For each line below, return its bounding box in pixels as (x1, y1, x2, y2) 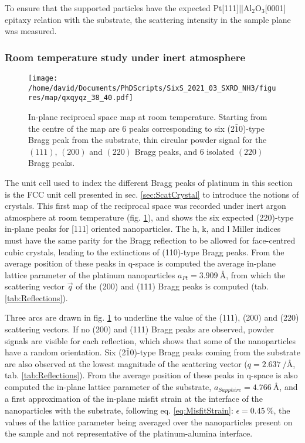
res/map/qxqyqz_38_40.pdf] (28, 94, 133, 102)
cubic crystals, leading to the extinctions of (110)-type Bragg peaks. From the (5, 245, 284, 258)
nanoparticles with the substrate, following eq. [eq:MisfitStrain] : (5, 404, 233, 417)
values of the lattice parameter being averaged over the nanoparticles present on (5, 415, 293, 428)
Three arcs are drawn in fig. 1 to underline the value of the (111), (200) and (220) (5, 311, 299, 324)
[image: (28, 74, 58, 82)
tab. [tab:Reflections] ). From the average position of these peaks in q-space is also (5, 369, 298, 381)
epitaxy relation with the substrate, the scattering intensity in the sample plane (5, 13, 291, 25)
